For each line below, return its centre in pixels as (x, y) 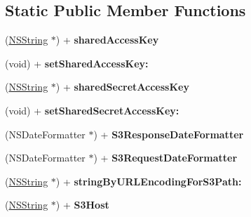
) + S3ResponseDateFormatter (169, 134)
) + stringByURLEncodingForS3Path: (149, 181)
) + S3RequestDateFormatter (165, 158)
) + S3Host (82, 205)
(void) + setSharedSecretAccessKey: (92, 110)
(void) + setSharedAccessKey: (77, 63)
